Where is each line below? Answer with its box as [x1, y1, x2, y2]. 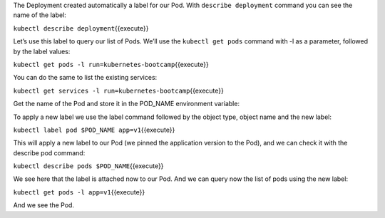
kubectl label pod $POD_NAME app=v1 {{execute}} [13, 125, 175, 134]
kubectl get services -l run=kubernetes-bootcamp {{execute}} [13, 86, 224, 95]
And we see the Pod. [13, 201, 75, 209]
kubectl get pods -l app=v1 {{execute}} [13, 187, 145, 196]
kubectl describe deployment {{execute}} [13, 24, 149, 32]
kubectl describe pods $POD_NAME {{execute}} [13, 162, 164, 170]
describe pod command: [13, 148, 86, 157]
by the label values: [13, 47, 71, 56]
